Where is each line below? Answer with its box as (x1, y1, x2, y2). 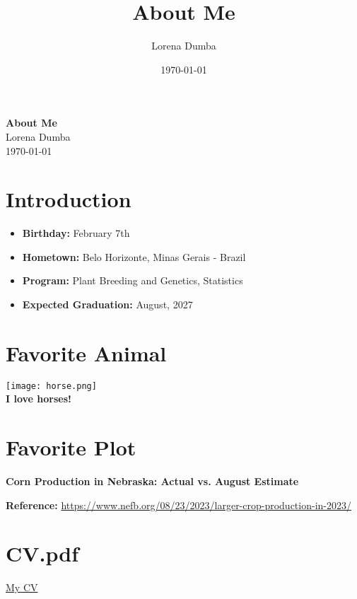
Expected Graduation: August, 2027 (22, 297, 193, 311)
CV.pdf (6, 539, 79, 568)
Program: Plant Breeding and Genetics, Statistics (22, 273, 243, 288)
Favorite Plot (6, 433, 136, 462)
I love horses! (6, 391, 71, 406)
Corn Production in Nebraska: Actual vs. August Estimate (6, 474, 299, 489)
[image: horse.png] (6, 380, 97, 391)
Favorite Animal (6, 338, 167, 367)
